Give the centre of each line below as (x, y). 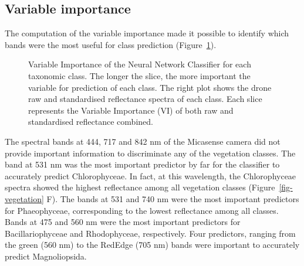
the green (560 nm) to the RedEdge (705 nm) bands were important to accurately (152, 245)
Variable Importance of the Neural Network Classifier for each (140, 64)
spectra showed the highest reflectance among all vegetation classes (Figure (140, 187)
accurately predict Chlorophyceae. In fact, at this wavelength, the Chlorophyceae (151, 175)
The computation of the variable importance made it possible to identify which (147, 33)
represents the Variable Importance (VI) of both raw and (131, 110)
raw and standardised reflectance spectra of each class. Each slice (145, 99)
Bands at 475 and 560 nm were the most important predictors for (123, 222)
